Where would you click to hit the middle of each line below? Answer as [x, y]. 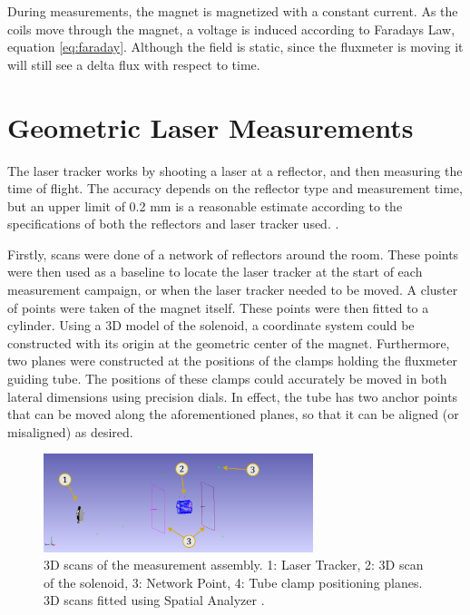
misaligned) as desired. [70, 431]
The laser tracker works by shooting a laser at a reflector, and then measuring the [235, 170]
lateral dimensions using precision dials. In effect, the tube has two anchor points [233, 396]
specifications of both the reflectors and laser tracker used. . [173, 224]
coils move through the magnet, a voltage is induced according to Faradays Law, [231, 29]
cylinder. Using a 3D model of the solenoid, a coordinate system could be [211, 325]
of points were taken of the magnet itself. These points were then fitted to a [218, 307]
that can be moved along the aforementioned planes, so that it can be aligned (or [233, 414]
